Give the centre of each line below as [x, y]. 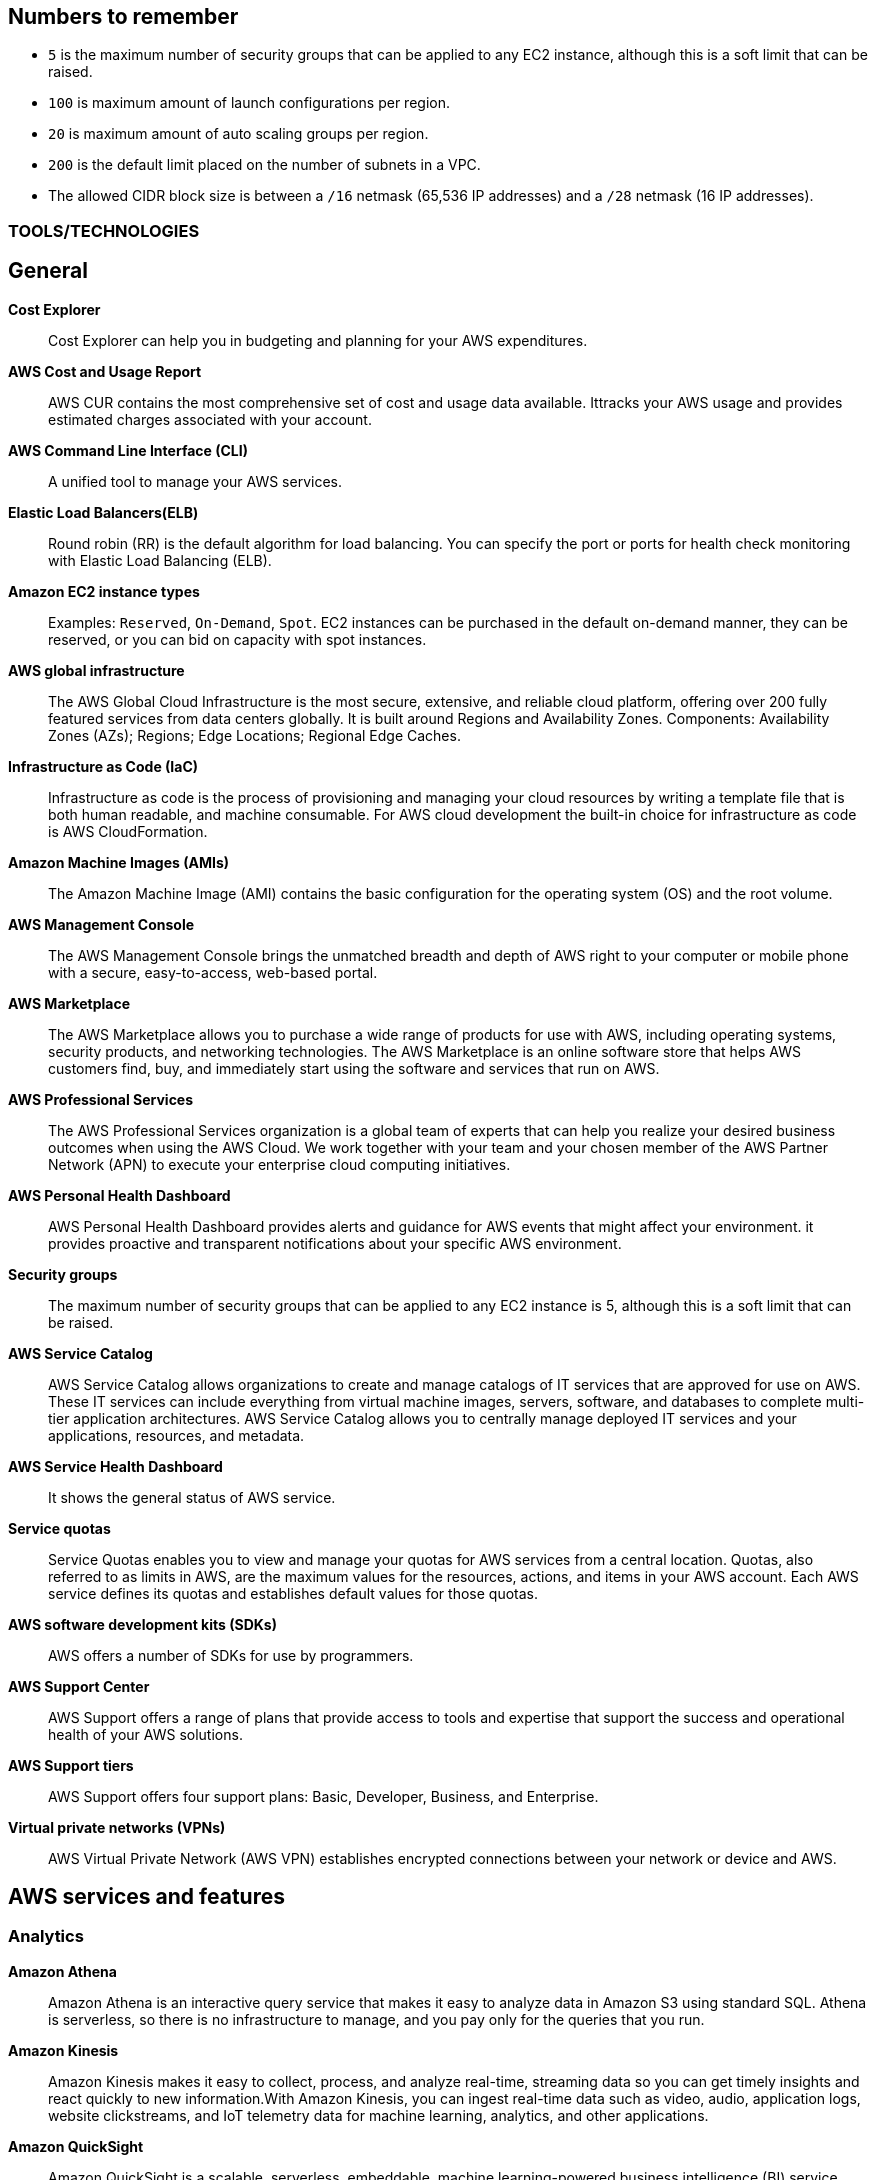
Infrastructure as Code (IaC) [103, 766]
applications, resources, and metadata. [176, 1435]
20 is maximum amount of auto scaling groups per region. [238, 134]
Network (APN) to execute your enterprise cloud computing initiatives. [279, 1164]
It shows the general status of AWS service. [192, 1497]
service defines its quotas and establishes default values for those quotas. [293, 1593]
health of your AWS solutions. [145, 1734]
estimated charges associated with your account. [210, 419]
